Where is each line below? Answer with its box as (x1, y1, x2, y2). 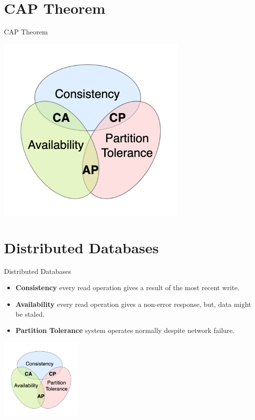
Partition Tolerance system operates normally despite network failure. (15, 325, 235, 335)
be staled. (15, 308, 45, 319)
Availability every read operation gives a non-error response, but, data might (15, 299, 252, 309)
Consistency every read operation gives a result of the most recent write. (15, 282, 240, 293)
